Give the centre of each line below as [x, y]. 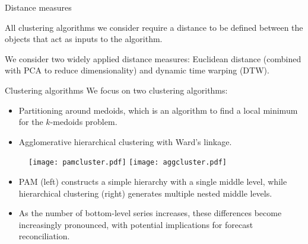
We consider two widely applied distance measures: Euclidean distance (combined [153, 58]
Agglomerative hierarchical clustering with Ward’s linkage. [125, 141]
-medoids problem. [84, 122]
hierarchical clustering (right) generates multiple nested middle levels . [145, 193]
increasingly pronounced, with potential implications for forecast [136, 224]
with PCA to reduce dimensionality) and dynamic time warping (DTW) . [137, 70]
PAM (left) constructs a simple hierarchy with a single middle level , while [153, 181]
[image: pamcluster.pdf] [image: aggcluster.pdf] [128, 163]
